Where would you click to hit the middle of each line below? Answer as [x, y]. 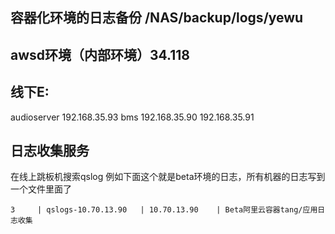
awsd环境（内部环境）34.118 [100, 54]
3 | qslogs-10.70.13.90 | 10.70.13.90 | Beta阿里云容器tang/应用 [164, 210]
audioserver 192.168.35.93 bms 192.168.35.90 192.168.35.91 [132, 117]
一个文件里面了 [41, 189]
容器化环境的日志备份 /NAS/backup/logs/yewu [157, 18]
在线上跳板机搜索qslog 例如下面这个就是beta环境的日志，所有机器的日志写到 [168, 177]
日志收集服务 [50, 150]
